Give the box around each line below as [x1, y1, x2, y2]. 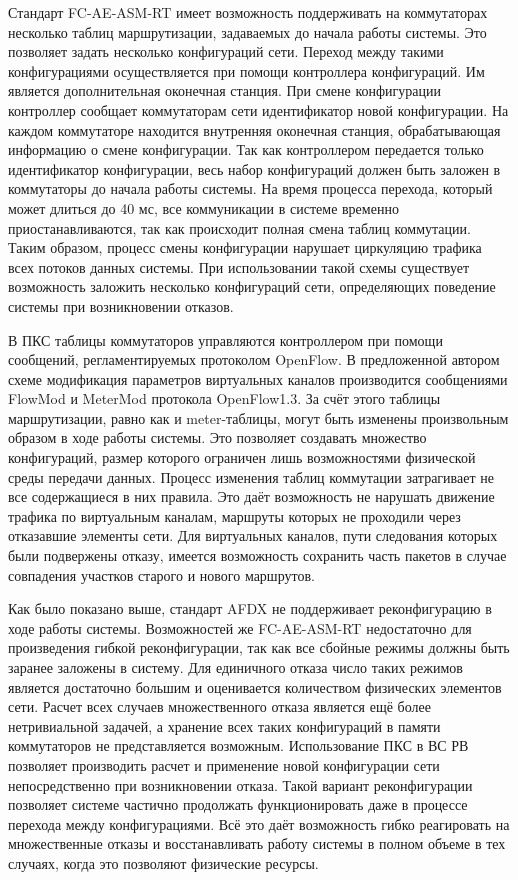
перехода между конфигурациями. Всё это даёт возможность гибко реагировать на [8, 813, 510, 834]
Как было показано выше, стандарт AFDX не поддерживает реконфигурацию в [8, 598, 492, 619]
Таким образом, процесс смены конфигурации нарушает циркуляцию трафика [8, 237, 482, 258]
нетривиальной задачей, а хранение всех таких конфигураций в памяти [8, 715, 441, 736]
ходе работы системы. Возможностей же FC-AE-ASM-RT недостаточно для [8, 617, 472, 638]
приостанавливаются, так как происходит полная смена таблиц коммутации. [8, 217, 471, 238]
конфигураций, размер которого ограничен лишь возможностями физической [8, 447, 476, 468]
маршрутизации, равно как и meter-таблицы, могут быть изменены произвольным [8, 407, 509, 428]
